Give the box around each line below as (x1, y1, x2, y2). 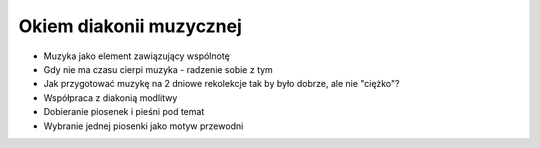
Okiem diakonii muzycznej (18, 15, 242, 37)
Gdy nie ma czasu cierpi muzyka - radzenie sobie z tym (43, 63, 274, 75)
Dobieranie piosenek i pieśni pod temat (43, 106, 205, 118)
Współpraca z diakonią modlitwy (43, 91, 178, 104)
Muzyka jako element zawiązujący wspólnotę (43, 50, 230, 62)
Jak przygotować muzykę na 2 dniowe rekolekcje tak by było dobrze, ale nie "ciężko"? (43, 78, 400, 90)
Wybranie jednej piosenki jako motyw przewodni (43, 120, 244, 132)
